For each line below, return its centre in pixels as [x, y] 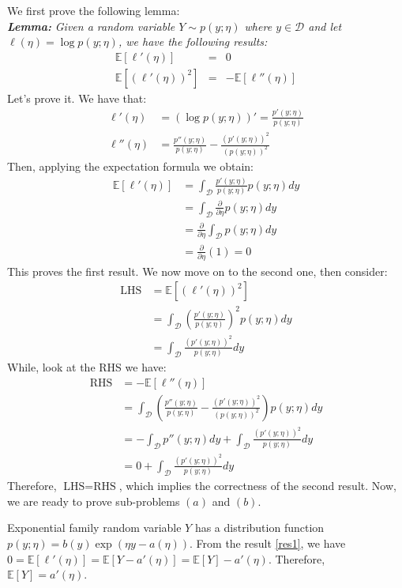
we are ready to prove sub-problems [94, 501]
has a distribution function [259, 528]
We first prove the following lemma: [94, 10]
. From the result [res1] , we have [268, 543]
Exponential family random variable [94, 528]
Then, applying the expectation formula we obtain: [130, 166]
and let [325, 26]
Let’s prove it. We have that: [77, 98]
